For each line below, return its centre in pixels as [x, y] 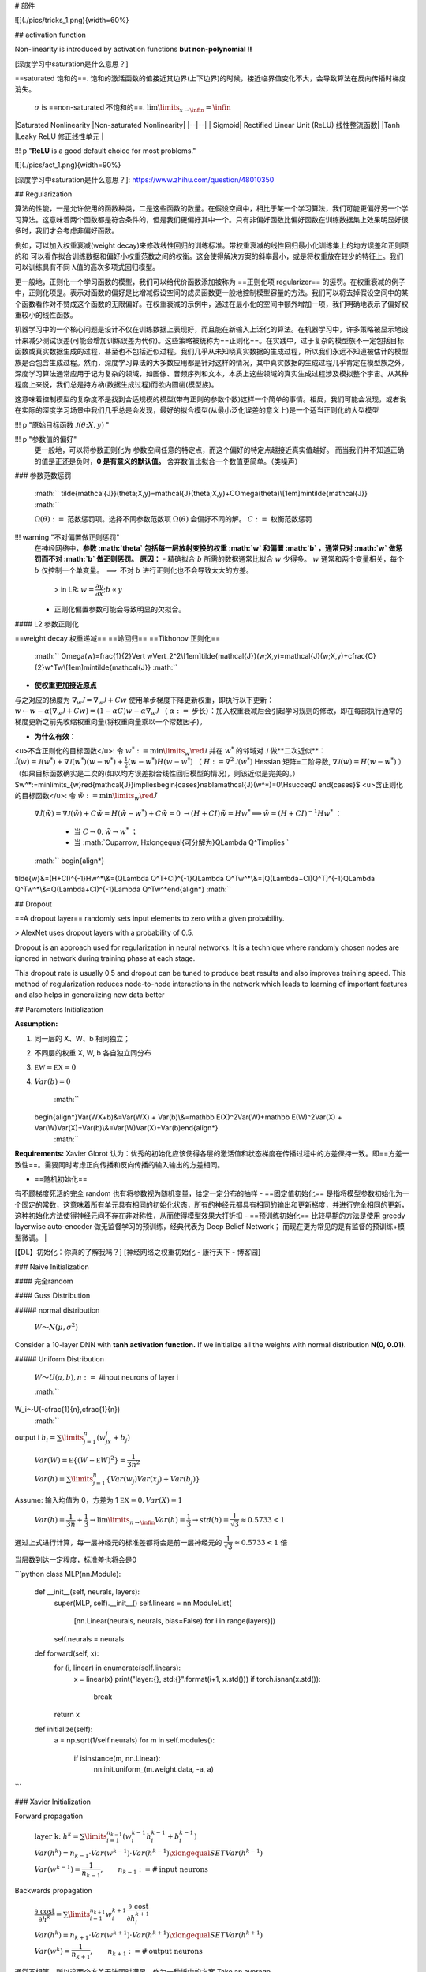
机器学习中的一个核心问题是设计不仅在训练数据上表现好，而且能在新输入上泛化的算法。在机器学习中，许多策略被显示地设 [211, 329]
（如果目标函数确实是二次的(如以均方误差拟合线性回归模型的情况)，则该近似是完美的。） [157, 774]
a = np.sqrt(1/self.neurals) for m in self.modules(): [135, 1740]
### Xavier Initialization [52, 1802]
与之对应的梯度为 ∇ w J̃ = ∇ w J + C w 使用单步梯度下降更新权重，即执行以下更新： [144, 700]
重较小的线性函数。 [46, 315]
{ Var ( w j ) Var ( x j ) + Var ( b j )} [153, 1480]
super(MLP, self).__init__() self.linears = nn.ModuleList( [143, 1603]
